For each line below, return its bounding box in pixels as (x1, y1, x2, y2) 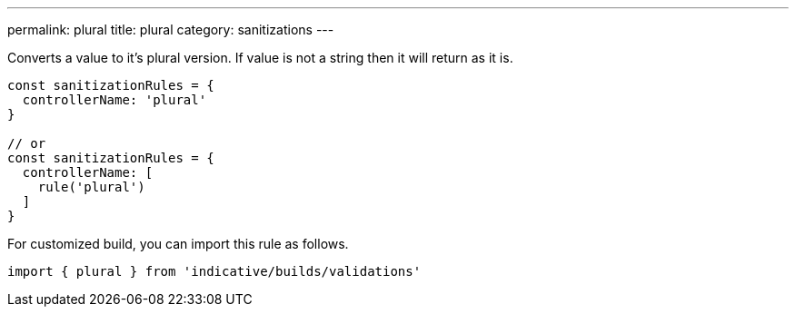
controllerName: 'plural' (22, 93, 207, 107)
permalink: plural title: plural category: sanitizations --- (7, 22, 334, 37)
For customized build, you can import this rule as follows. (7, 236, 349, 251)
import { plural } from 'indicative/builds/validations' (7, 264, 422, 279)
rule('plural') (37, 180, 145, 194)
